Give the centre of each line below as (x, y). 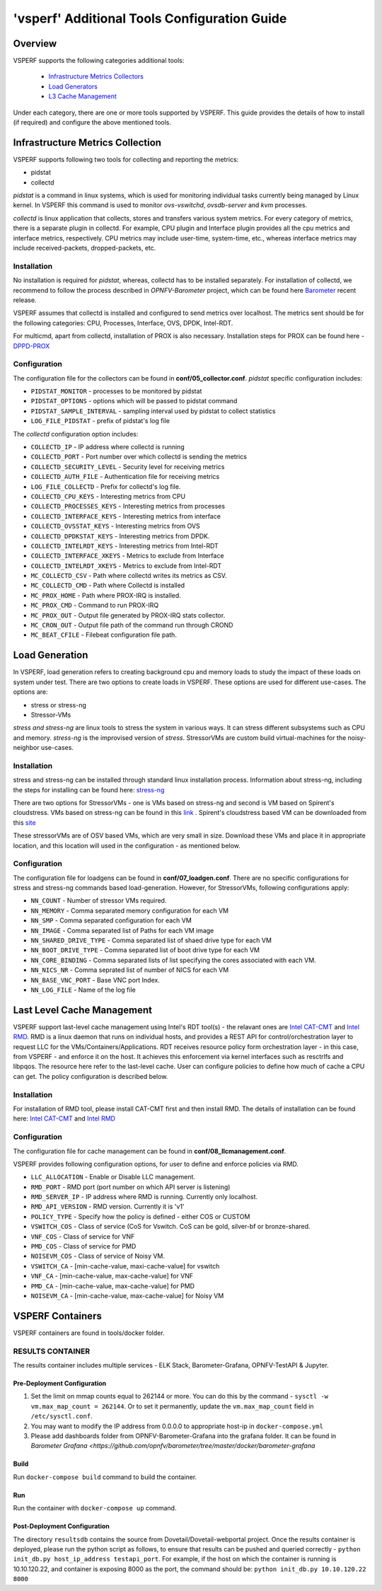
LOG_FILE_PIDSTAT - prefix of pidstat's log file (100, 421)
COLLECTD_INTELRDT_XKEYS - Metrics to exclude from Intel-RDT (126, 565)
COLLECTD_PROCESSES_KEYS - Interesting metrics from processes (128, 507)
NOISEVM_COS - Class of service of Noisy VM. (98, 1256)
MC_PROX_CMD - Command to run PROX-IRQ (95, 606)
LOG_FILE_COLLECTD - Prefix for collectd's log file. (106, 486)
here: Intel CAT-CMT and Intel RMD (64, 1118)
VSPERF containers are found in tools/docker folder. (89, 1333)
